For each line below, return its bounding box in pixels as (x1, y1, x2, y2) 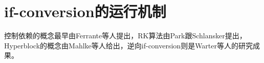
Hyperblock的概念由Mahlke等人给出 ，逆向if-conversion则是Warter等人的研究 (4, 40, 253, 50)
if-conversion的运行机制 (4, 1, 166, 22)
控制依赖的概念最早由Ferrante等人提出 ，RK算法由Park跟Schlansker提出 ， (4, 30, 247, 41)
